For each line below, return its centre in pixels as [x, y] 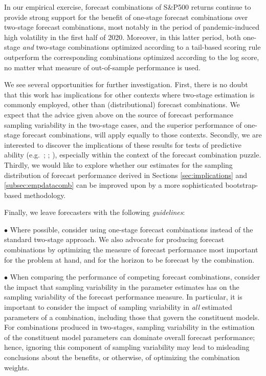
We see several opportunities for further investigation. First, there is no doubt [126, 84]
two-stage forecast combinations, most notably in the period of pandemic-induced [132, 27]
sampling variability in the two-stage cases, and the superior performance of [123, 124]
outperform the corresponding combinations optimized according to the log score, [132, 57]
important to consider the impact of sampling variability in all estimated [118, 307]
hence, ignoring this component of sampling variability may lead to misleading [127, 347]
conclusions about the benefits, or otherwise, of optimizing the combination [122, 357]
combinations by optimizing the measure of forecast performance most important [131, 250]
